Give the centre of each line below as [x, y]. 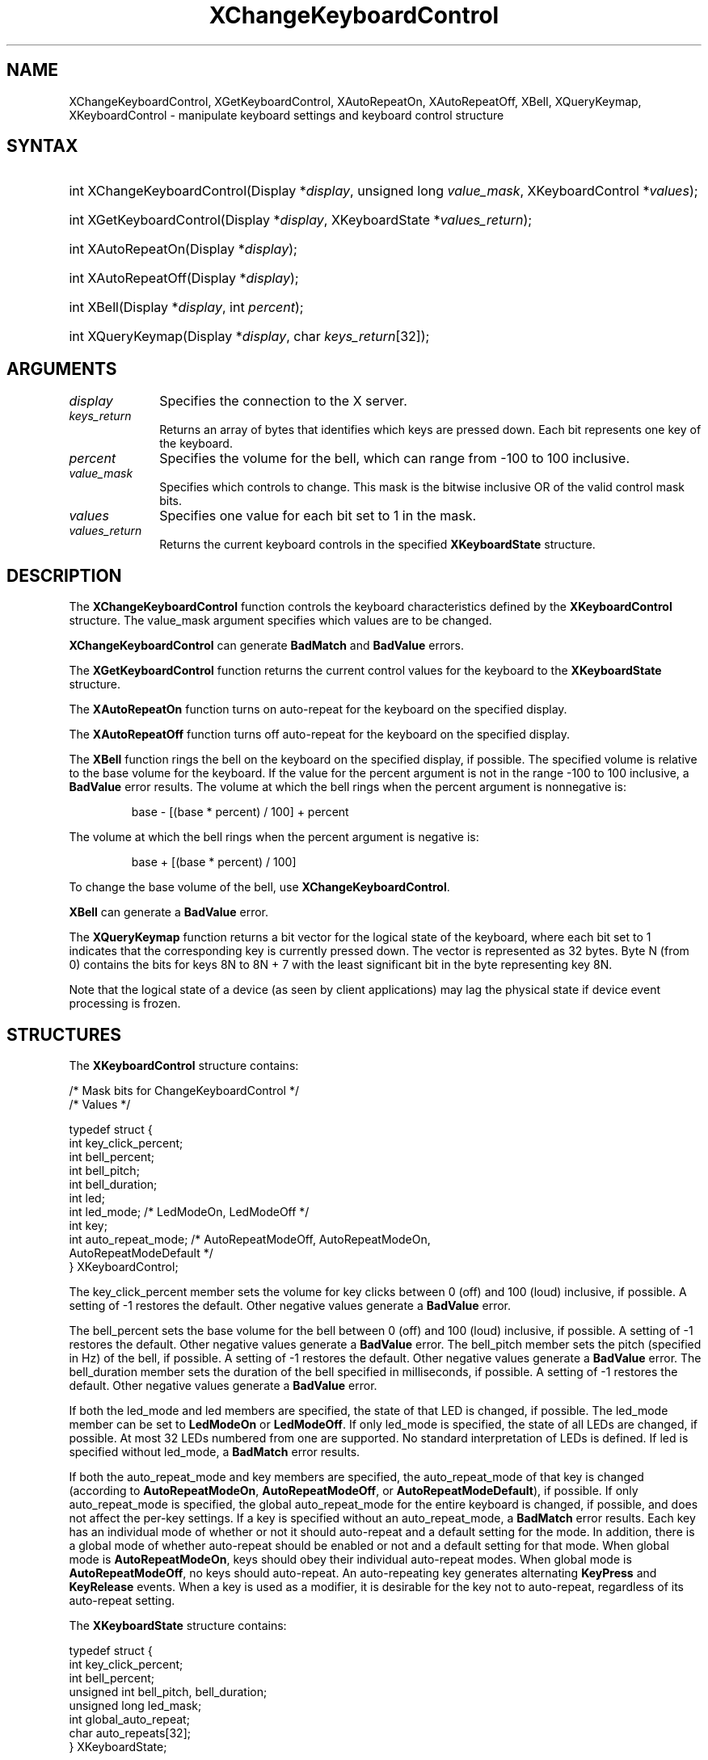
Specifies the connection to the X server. [283, 401]
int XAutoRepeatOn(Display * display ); [183, 249]
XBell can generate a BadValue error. [169, 912]
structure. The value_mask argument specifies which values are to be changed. [280, 621]
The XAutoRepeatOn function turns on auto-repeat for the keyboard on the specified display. [318, 709]
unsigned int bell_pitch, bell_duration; [168, 1691]
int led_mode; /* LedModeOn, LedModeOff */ [189, 1211]
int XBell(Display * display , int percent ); [186, 307]
